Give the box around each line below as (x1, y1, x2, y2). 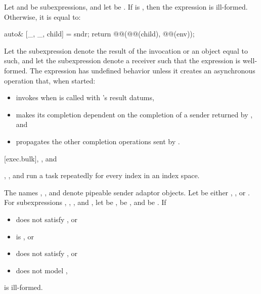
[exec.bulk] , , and (4, 153, 57, 163)
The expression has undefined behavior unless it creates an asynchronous (29, 65, 255, 75)
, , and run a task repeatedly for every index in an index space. (4, 170, 200, 181)
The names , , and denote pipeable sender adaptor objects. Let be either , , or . (4, 187, 250, 197)
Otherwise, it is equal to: (4, 11, 81, 22)
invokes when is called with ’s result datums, (16, 92, 154, 103)
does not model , (16, 265, 68, 275)
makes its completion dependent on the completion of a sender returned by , (16, 109, 253, 119)
